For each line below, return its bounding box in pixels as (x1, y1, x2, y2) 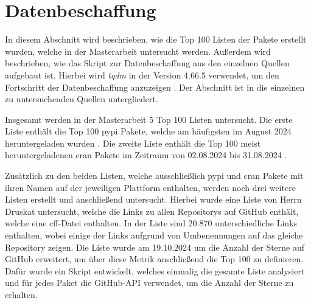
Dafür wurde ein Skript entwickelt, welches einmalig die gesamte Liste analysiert (5, 264, 305, 277)
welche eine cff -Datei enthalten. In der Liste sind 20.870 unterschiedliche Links (5, 217, 298, 229)
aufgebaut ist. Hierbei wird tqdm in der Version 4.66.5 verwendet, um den (5, 68, 279, 81)
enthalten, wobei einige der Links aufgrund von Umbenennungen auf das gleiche (5, 229, 303, 242)
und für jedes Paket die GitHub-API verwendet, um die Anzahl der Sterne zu (5, 276, 294, 289)
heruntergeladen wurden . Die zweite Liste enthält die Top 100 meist (5, 136, 261, 149)
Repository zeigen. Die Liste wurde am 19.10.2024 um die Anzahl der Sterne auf (5, 240, 305, 253)
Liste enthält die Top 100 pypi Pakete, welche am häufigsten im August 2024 (5, 125, 292, 138)
